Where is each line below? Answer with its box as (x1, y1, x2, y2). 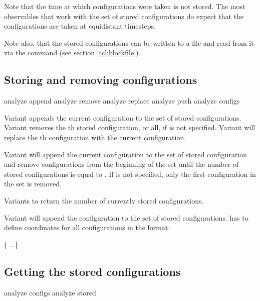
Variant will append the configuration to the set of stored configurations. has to (4, 212, 248, 223)
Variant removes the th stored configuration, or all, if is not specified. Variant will (4, 122, 255, 133)
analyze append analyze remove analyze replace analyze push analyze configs (4, 95, 240, 106)
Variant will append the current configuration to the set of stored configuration (4, 149, 247, 159)
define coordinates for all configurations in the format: (4, 222, 170, 233)
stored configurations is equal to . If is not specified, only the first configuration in (4, 168, 256, 179)
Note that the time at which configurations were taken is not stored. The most (4, 1, 245, 11)
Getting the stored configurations (4, 263, 181, 279)
